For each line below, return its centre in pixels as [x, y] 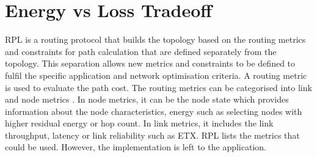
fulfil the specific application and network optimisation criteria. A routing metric [156, 75]
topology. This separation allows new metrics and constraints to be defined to [150, 63]
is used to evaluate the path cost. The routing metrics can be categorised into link [158, 87]
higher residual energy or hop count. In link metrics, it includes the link [139, 123]
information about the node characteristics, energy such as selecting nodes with [154, 111]
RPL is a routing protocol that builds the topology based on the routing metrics [155, 39]
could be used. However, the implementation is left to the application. [136, 147]
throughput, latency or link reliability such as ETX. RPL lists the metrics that [152, 135]
